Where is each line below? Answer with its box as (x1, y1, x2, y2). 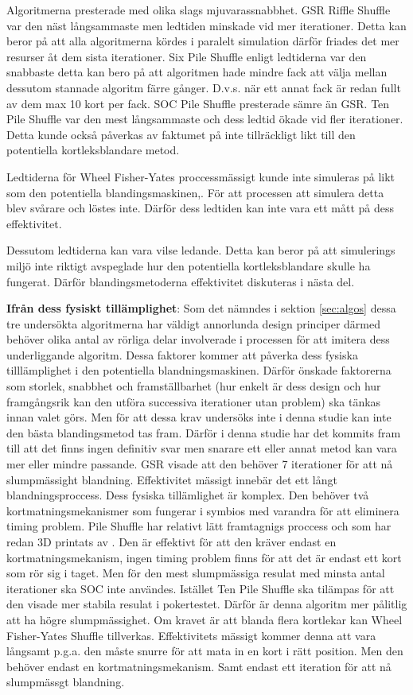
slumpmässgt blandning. (6, 674, 125, 690)
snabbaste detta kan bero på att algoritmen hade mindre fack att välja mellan (6, 64, 388, 80)
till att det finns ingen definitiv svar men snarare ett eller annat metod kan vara (6, 440, 397, 456)
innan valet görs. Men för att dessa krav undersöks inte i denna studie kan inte (6, 409, 392, 425)
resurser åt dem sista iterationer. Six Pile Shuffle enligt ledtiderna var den (6, 48, 367, 64)
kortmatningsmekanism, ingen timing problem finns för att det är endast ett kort (6, 549, 402, 565)
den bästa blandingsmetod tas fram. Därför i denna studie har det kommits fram (6, 424, 401, 441)
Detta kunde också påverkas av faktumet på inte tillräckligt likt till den (6, 126, 356, 142)
